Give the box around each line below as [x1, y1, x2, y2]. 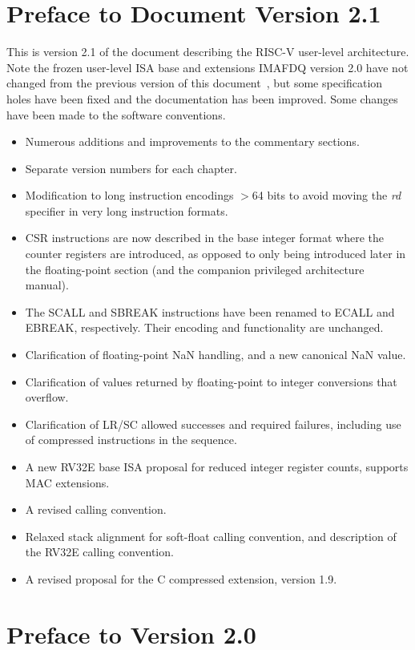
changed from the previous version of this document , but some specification [6, 75, 383, 91]
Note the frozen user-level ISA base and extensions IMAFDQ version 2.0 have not [6, 59, 409, 75]
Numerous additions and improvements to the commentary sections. [25, 133, 360, 150]
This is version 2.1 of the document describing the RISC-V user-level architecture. [6, 43, 409, 60]
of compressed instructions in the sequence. [25, 431, 237, 448]
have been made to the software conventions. [6, 106, 226, 123]
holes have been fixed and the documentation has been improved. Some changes [6, 90, 398, 107]
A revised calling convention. [25, 501, 167, 518]
